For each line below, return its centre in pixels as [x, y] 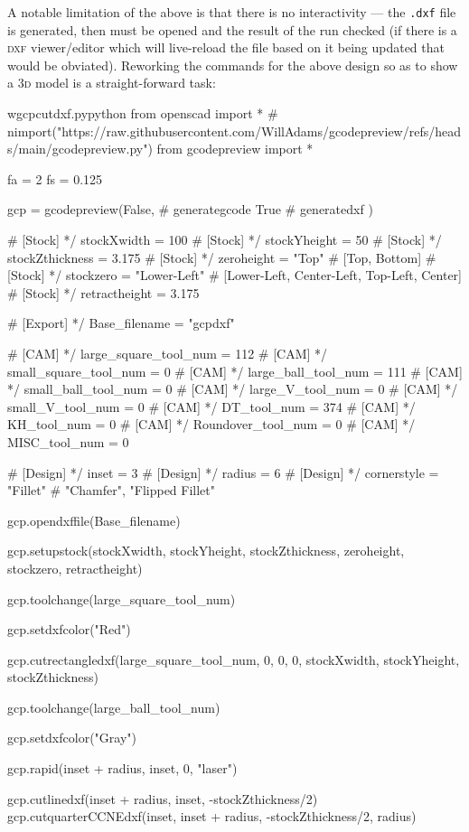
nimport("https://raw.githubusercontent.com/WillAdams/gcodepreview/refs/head [234, 131]
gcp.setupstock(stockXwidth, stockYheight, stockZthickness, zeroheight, [206, 551]
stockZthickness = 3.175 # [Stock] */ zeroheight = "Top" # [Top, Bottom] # [222, 257]
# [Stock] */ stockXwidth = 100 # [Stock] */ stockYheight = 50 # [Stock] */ [225, 239]
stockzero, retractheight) [75, 568]
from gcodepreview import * [235, 149]
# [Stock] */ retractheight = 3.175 [103, 292]
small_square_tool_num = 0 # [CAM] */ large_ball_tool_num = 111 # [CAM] [235, 371]
